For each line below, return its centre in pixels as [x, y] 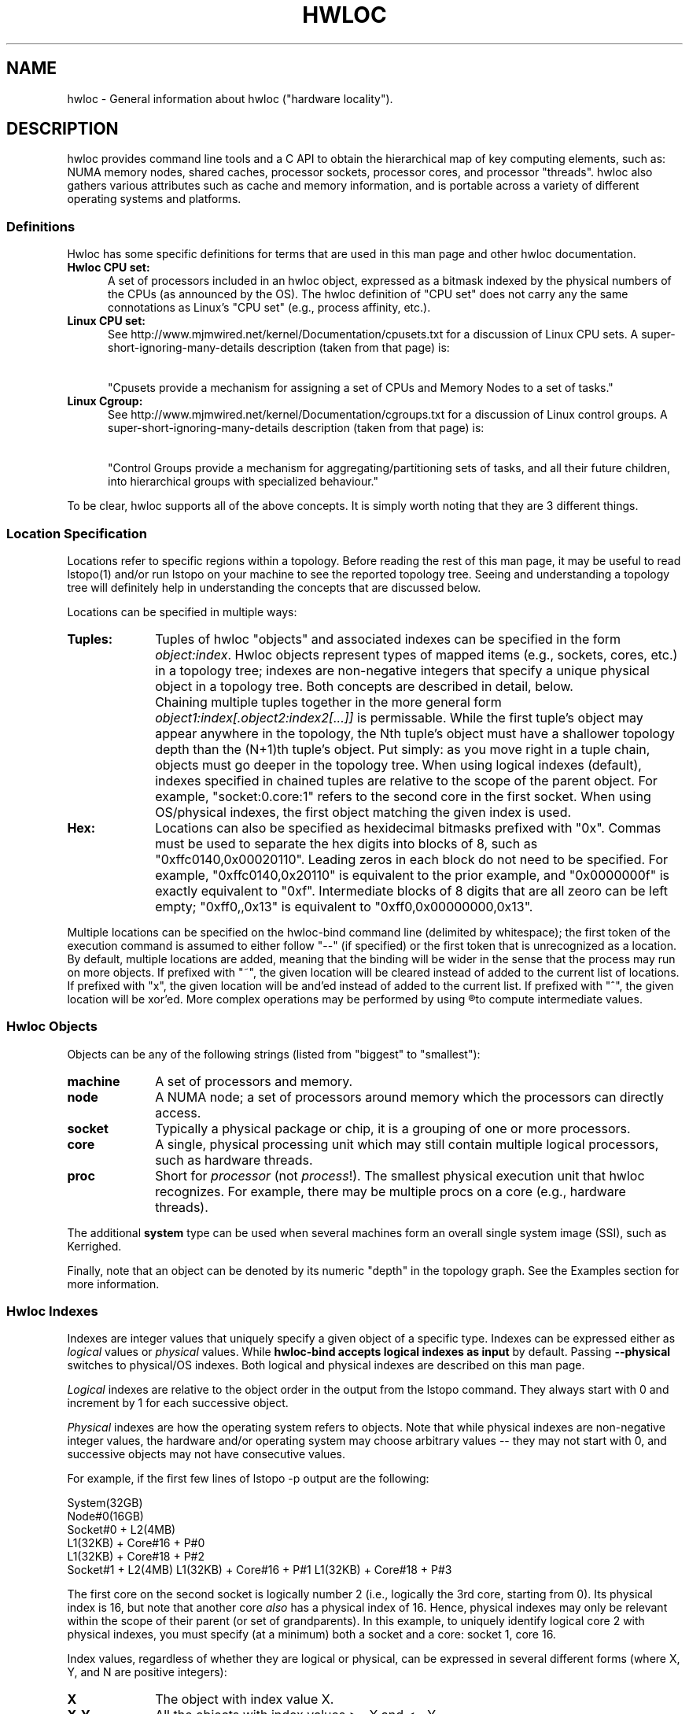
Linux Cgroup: [105, 401]
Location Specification [77, 533]
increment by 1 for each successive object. [178, 1403]
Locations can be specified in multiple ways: [182, 611]
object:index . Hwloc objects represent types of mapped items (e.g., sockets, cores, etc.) [416, 654]
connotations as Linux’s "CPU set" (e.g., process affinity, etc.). [269, 308]
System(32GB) [105, 1503]
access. [178, 1112]
